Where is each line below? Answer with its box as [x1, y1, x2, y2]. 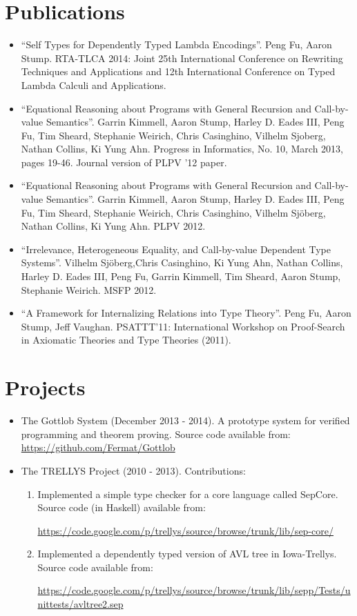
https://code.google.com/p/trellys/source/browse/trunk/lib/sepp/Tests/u [37, 583, 351, 597]
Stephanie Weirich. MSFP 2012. [21, 282, 157, 297]
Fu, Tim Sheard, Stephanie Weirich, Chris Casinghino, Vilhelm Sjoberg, [21, 128, 326, 142]
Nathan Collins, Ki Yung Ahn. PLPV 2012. [21, 219, 206, 233]
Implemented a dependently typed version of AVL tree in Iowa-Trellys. [37, 546, 337, 561]
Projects [5, 373, 86, 401]
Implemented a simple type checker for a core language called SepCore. [37, 486, 338, 501]
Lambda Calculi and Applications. [21, 77, 166, 92]
